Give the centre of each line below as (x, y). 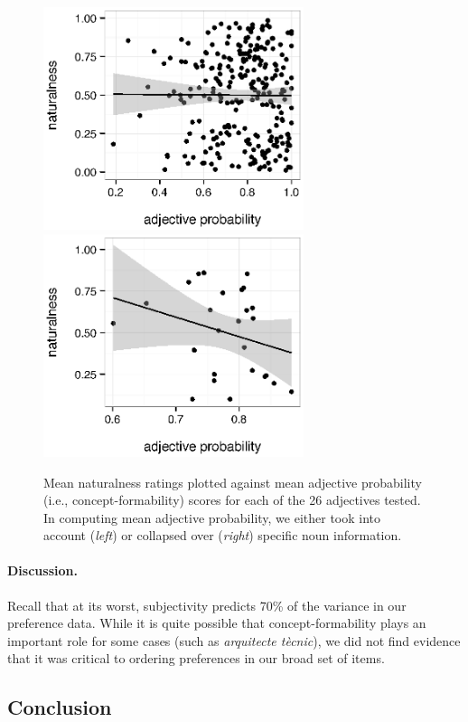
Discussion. (42, 570)
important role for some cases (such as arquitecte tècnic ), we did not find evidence (234, 640)
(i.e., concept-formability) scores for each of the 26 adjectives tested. (232, 500)
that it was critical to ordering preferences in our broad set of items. (196, 658)
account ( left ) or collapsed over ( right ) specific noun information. (223, 535)
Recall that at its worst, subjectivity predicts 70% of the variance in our (207, 605)
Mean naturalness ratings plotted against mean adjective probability (233, 482)
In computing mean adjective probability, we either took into (212, 517)
